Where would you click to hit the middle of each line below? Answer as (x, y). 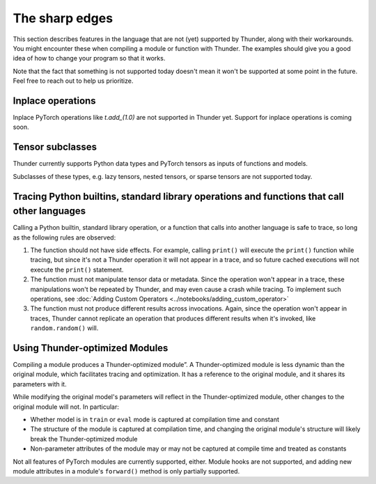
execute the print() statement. (77, 270)
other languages (49, 211)
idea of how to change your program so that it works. (89, 58)
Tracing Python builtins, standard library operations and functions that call (178, 196)
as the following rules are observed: (64, 237)
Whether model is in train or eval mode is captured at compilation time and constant (155, 419)
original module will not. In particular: (66, 407)
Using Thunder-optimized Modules (91, 348)
